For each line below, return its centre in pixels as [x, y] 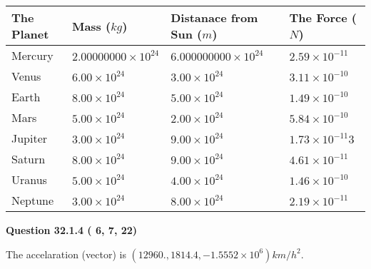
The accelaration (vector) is [66, 254]
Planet [30, 34]
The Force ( [323, 17]
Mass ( [91, 26]
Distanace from [214, 17]
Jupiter [30, 138]
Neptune [33, 200]
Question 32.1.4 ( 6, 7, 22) [72, 230]
